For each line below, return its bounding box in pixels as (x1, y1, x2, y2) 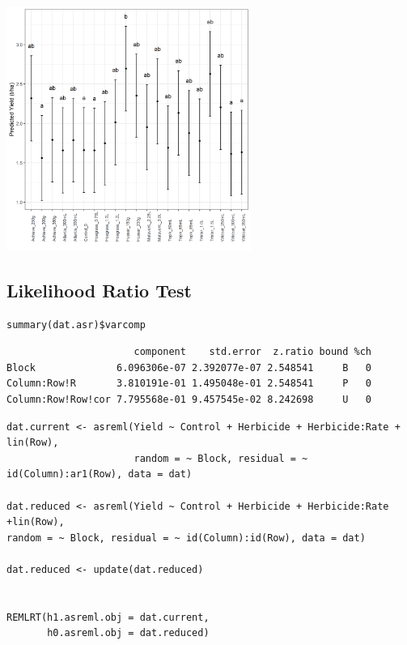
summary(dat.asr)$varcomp (6, 318, 146, 331)
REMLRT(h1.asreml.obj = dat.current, (6, 611, 210, 623)
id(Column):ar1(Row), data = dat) (6, 468, 193, 481)
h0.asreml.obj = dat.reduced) (47, 627, 210, 639)
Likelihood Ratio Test (6, 277, 192, 302)
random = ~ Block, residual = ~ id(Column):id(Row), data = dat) (6, 532, 366, 544)
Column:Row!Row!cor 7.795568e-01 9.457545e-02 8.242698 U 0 (6, 393, 372, 405)
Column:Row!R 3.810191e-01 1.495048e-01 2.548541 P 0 (6, 378, 372, 390)
